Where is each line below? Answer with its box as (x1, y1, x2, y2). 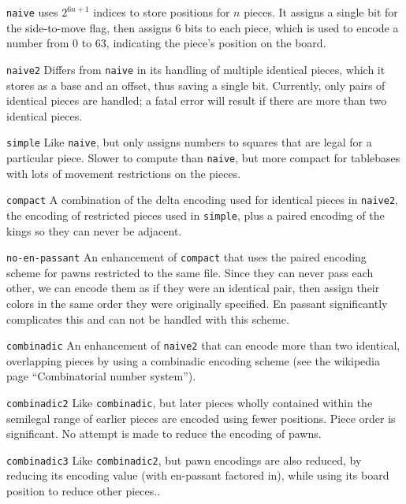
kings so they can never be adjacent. (6, 222, 182, 239)
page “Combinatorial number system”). (6, 368, 196, 384)
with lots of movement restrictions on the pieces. (6, 165, 241, 181)
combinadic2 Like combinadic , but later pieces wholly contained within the (6, 394, 373, 410)
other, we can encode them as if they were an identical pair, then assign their (6, 280, 380, 296)
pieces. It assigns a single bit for (244, 4, 398, 20)
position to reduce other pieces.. (6, 483, 161, 499)
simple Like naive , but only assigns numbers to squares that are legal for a (6, 134, 372, 150)
